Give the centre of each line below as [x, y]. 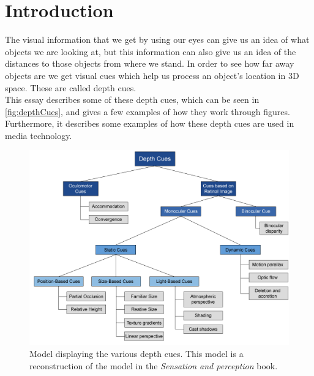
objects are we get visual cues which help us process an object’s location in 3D [152, 75]
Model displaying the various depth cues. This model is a [136, 354]
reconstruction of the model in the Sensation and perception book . [154, 365]
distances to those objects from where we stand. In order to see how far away [150, 63]
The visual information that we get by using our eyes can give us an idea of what [157, 39]
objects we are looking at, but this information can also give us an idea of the [151, 51]
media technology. [39, 135]
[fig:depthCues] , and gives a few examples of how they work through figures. [148, 111]
